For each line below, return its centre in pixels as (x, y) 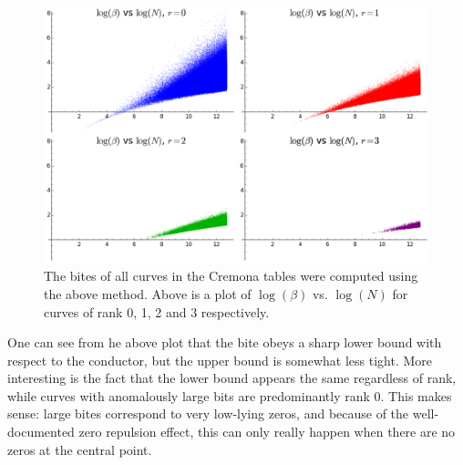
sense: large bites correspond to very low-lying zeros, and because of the (208, 413)
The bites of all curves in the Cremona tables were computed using (231, 276)
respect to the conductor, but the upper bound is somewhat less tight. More (220, 360)
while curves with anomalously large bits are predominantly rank (189, 395)
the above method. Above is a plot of (148, 293)
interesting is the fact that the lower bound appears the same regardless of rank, (232, 378)
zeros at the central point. (80, 449)
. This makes (416, 395)
